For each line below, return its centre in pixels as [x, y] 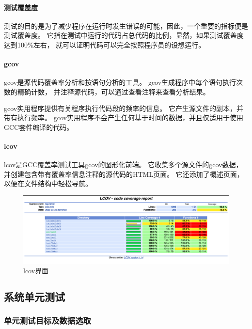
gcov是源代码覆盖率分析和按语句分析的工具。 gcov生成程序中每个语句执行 [120, 82]
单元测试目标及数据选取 [47, 321]
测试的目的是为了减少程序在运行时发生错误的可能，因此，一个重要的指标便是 [126, 25]
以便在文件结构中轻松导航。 [48, 183]
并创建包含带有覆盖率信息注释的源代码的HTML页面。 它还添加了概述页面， [124, 174]
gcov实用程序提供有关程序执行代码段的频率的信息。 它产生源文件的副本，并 [124, 108]
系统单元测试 [34, 297]
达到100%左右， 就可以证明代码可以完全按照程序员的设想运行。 [105, 44]
